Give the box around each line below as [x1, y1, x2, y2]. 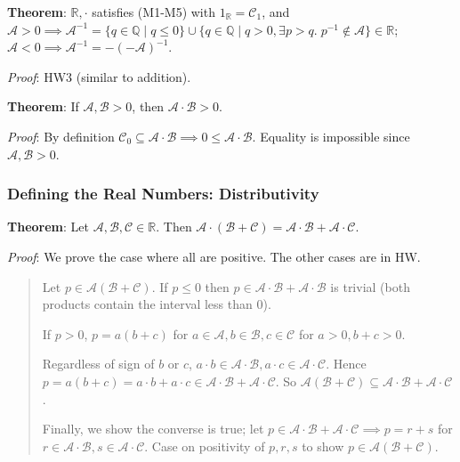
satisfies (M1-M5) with [92, 3, 215, 20]
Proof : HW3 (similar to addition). [7, 67, 191, 85]
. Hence [326, 354, 367, 373]
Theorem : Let [7, 217, 89, 236]
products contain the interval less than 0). [42, 295, 271, 313]
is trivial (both [330, 277, 410, 296]
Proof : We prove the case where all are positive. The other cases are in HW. [7, 247, 421, 265]
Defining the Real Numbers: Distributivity [7, 182, 319, 205]
